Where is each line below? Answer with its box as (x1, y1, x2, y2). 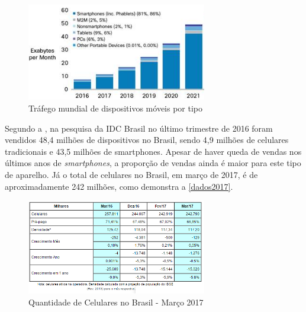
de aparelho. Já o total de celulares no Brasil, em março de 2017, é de (5, 168, 258, 180)
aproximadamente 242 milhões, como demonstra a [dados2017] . (5, 180, 233, 192)
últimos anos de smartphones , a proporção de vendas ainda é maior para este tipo (5, 157, 301, 169)
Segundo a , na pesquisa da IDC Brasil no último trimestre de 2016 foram (5, 122, 273, 134)
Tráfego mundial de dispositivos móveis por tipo (28, 102, 203, 114)
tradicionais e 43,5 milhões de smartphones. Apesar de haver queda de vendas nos (5, 145, 302, 157)
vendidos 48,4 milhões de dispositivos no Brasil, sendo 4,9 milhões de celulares (5, 133, 289, 146)
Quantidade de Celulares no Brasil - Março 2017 (28, 295, 204, 308)
